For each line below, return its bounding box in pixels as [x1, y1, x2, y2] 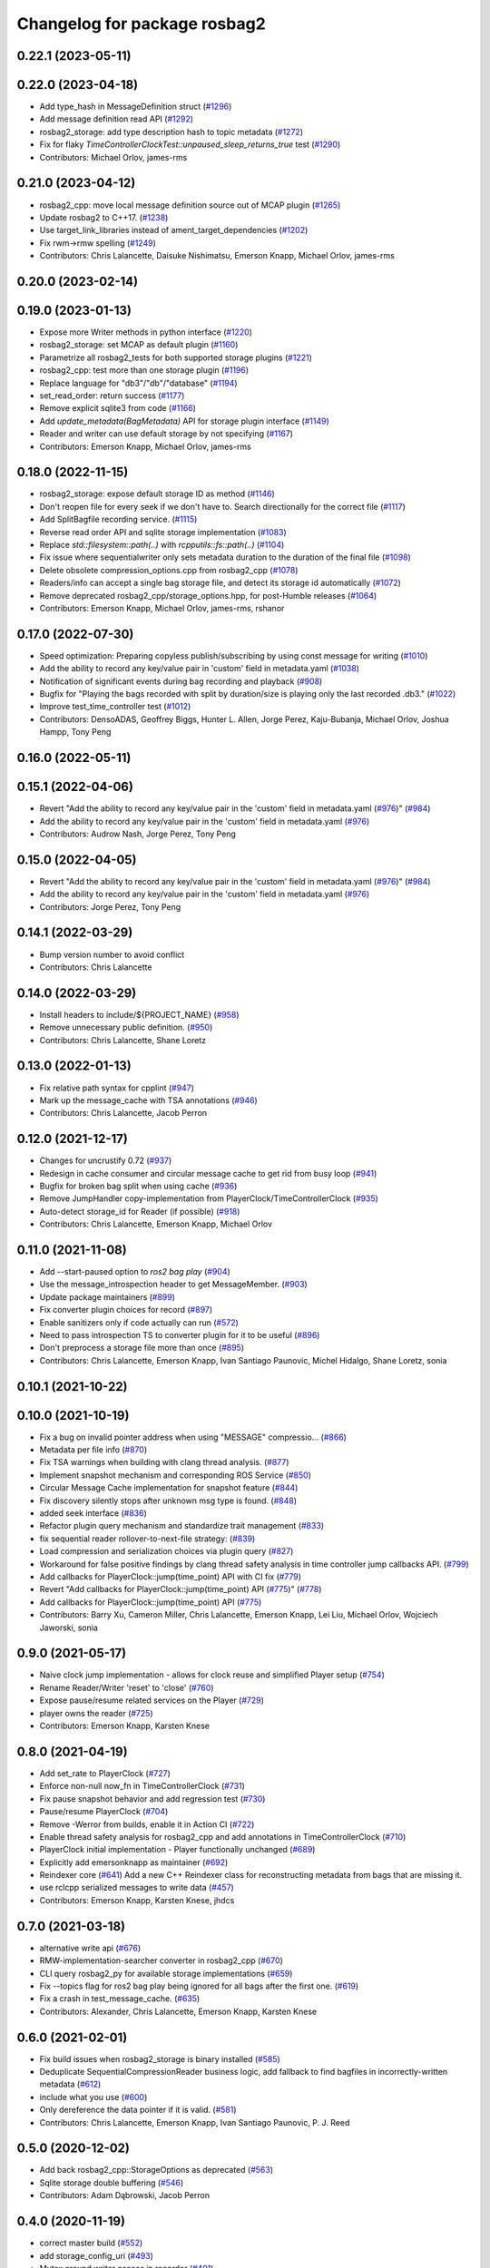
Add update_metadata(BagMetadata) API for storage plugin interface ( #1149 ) [39, 415, 330, 426]
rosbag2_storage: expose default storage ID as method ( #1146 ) [39, 488, 276, 499]
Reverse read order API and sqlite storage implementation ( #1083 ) [39, 526, 288, 537]
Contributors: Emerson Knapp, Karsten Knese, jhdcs [39, 1894, 235, 1905]
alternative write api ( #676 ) [39, 1942, 142, 1953]
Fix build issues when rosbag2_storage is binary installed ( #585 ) [39, 2053, 280, 2064]
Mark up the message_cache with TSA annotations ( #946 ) [39, 1094, 258, 1106]
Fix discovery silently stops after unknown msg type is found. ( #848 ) [39, 1495, 298, 1506]
